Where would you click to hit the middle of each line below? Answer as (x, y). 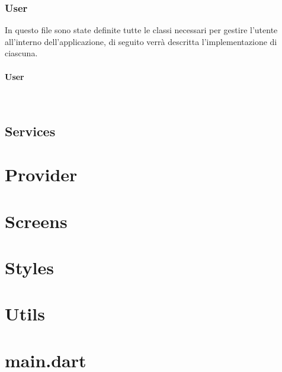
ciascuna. (21, 53)
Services (30, 131)
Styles (29, 267)
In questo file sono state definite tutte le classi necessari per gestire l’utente (141, 30)
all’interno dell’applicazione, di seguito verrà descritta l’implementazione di (141, 41)
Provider (41, 174)
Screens (36, 221)
